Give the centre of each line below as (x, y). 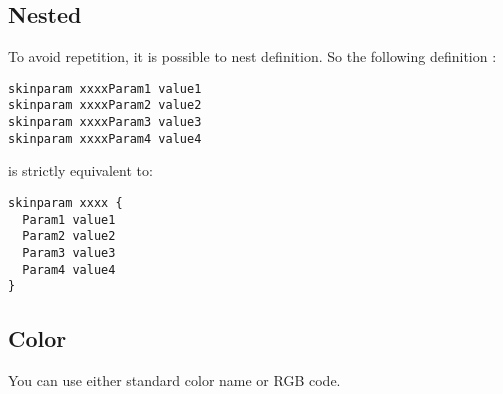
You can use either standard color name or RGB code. (174, 380)
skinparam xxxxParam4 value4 (105, 138)
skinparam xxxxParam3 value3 (105, 122)
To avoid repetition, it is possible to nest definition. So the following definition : (252, 56)
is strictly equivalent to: (80, 170)
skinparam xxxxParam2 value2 (105, 105)
